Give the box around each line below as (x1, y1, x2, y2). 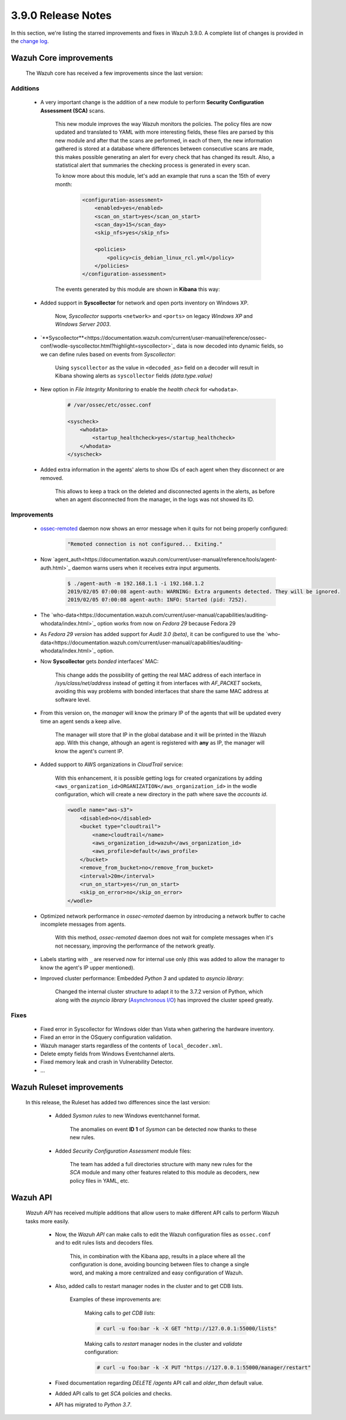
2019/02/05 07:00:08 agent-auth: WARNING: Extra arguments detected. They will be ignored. (67, 588, 341, 595)
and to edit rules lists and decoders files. (55, 1239, 154, 1246)
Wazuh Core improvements (11, 53, 114, 63)
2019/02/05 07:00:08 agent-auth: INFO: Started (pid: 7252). (67, 597, 248, 603)
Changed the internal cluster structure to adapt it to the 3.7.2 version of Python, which (55, 988, 263, 995)
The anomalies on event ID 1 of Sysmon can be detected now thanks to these (69, 1126, 257, 1133)
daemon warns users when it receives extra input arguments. (71, 564, 221, 571)
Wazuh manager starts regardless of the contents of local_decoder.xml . (40, 1042, 223, 1049)
